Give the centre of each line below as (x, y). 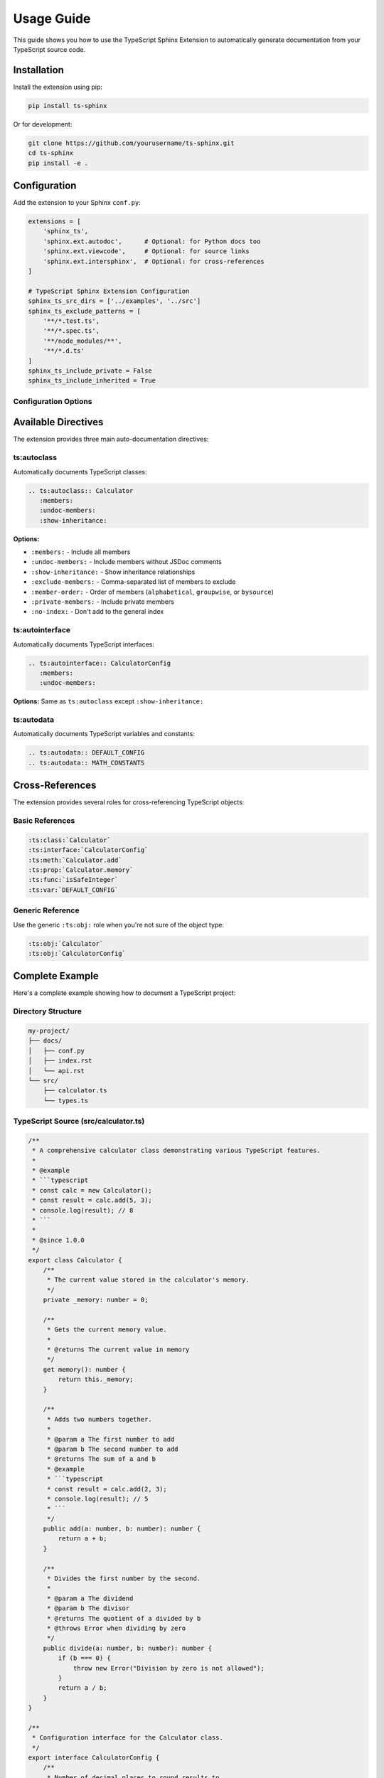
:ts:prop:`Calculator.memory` (81, 870)
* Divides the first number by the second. (124, 1579)
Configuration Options (53, 401)
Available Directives (58, 422)
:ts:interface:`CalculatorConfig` (88, 850)
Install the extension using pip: (58, 87)
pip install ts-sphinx (68, 106)
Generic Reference (46, 910)
